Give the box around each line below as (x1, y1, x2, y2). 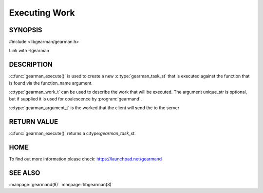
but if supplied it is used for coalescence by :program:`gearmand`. (9, 96, 142, 102)
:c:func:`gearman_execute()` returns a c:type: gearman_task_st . (9, 130, 136, 136)
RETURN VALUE (9, 117, 58, 126)
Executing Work (9, 7, 75, 18)
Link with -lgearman (9, 48, 50, 54)
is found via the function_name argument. (9, 80, 93, 86)
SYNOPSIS (9, 26, 42, 34)
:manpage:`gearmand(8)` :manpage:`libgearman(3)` (9, 181, 113, 187)
